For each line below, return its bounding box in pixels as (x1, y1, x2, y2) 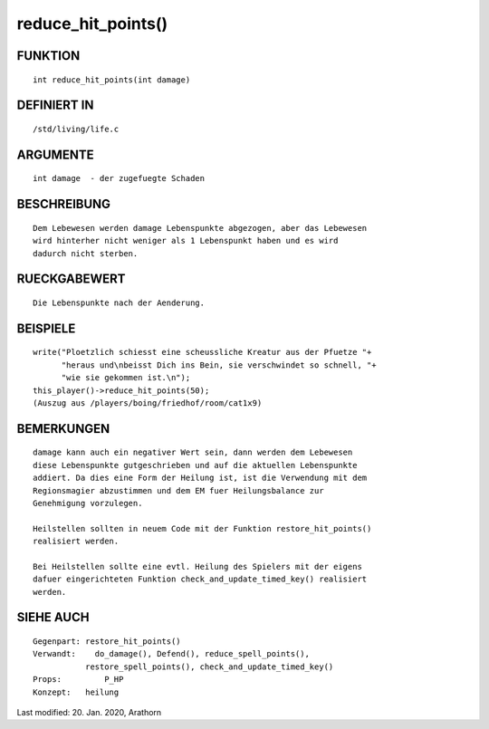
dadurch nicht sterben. (33, 248, 139, 258)
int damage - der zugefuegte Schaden (33, 173, 206, 184)
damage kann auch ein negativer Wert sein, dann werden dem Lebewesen (33, 447, 353, 457)
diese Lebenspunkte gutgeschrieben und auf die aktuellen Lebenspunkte (33, 460, 358, 470)
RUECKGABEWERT (16, 272, 126, 287)
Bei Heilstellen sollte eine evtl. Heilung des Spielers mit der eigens (33, 561, 362, 571)
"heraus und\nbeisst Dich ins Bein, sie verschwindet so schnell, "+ (61, 360, 377, 370)
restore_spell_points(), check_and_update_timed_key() (84, 661, 334, 672)
